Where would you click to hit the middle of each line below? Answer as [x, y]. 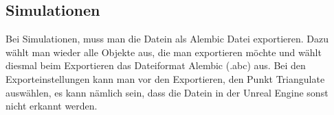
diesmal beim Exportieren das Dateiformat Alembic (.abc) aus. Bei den [156, 65]
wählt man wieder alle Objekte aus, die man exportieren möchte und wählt [164, 52]
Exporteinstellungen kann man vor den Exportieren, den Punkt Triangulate [165, 78]
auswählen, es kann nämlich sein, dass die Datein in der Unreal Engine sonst [167, 92]
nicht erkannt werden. [52, 106]
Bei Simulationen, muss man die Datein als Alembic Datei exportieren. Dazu [167, 39]
